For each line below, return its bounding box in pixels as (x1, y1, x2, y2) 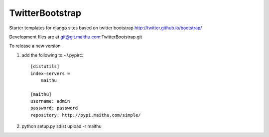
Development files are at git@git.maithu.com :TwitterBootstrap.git (9, 34, 142, 40)
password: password (30, 105, 78, 111)
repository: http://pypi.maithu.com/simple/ (30, 112, 141, 118)
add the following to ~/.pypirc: (21, 52, 84, 58)
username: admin (30, 98, 70, 104)
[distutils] (30, 64, 60, 69)
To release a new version (9, 43, 61, 49)
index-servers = (30, 70, 70, 76)
